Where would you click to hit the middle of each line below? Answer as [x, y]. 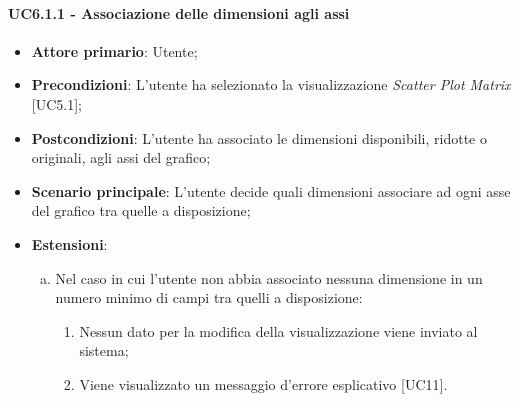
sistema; [104, 350]
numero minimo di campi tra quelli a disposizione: [209, 297]
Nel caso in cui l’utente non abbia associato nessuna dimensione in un [269, 277]
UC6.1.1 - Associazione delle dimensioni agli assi [179, 12]
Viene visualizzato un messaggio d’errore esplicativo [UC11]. [263, 383]
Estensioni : [69, 243]
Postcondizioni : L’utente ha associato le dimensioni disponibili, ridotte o [259, 137]
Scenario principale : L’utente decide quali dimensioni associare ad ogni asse [271, 190]
